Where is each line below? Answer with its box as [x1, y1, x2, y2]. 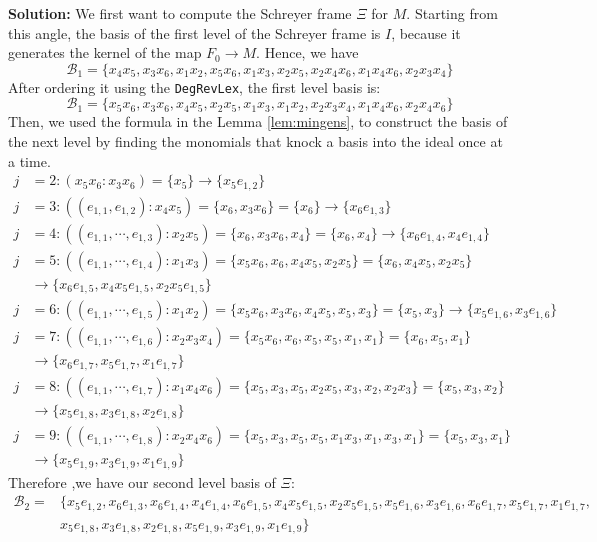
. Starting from [406, 3, 498, 23]
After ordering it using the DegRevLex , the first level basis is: [8, 76, 381, 97]
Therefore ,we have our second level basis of [8, 471, 276, 492]
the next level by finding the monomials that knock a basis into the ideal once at [8, 131, 503, 152]
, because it [391, 22, 461, 43]
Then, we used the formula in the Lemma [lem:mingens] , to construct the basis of [8, 111, 508, 132]
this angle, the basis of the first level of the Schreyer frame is [8, 22, 381, 43]
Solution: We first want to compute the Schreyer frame [8, 3, 352, 23]
